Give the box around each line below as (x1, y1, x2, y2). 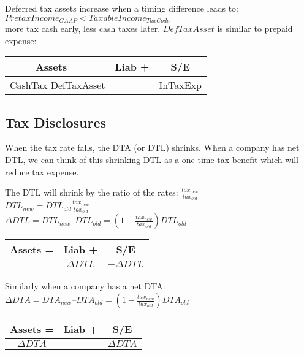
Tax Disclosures (5, 112, 107, 131)
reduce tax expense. (5, 165, 79, 178)
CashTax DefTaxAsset (10, 78, 105, 93)
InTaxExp (159, 78, 202, 93)
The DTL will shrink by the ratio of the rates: (5, 186, 178, 199)
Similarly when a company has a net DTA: (5, 280, 165, 292)
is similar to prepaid (217, 22, 293, 35)
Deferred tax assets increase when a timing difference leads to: (5, 2, 239, 14)
